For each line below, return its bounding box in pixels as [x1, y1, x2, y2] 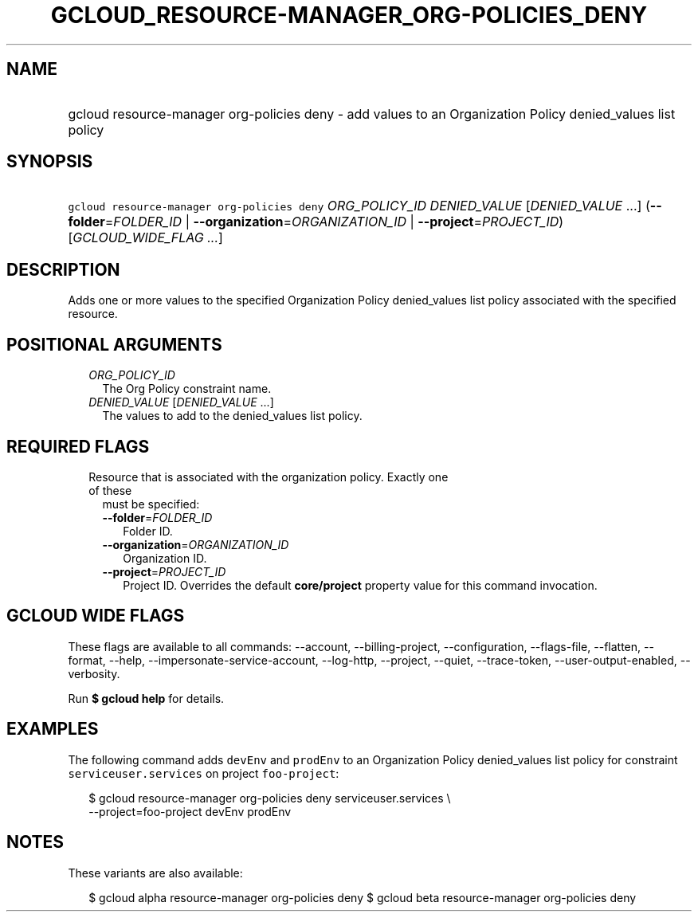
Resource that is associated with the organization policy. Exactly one [88, 469, 449, 484]
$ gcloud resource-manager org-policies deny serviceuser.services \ [88, 790, 451, 805]
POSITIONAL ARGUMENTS [6, 334, 222, 355]
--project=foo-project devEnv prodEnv [88, 804, 292, 818]
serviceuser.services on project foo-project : [68, 766, 339, 780]
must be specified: [102, 496, 200, 511]
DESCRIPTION [6, 259, 120, 280]
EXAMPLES [6, 719, 99, 739]
